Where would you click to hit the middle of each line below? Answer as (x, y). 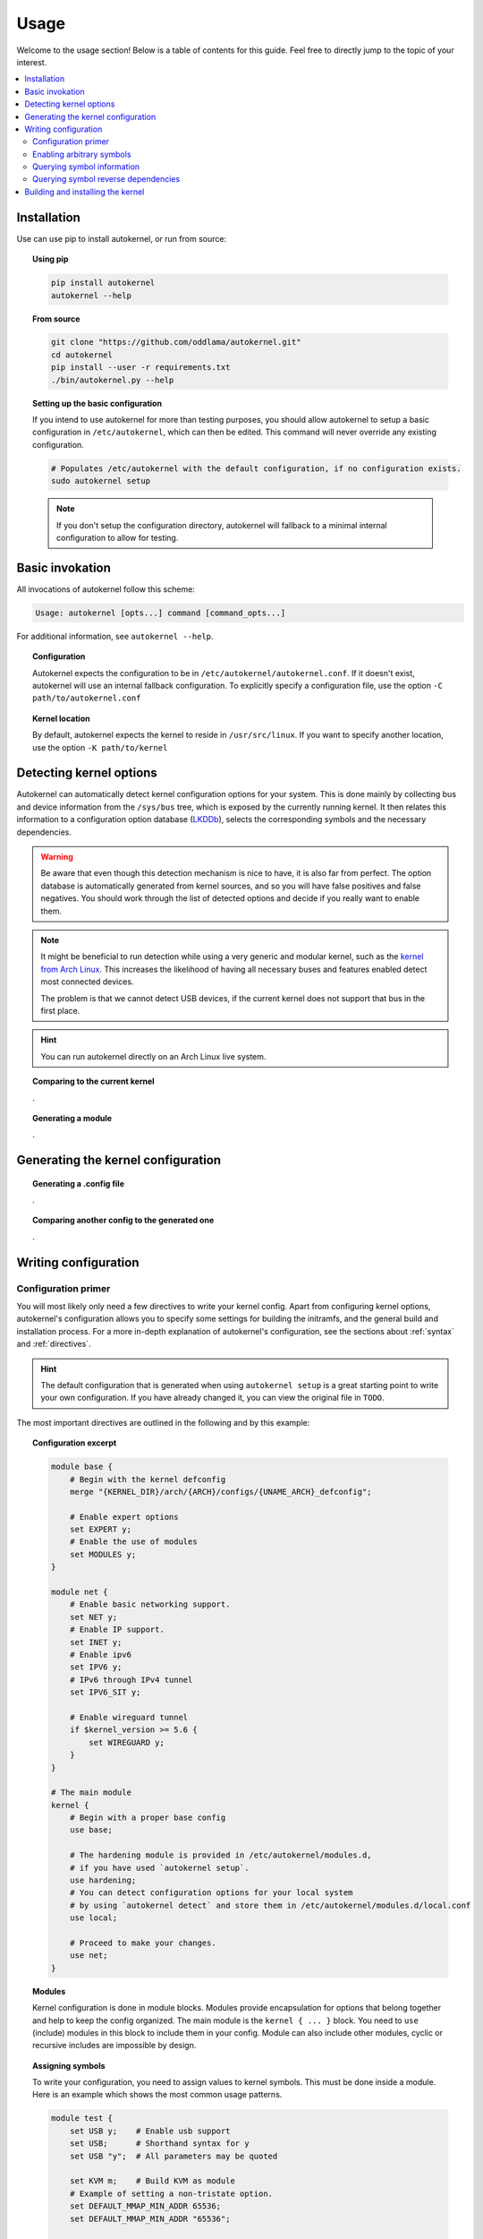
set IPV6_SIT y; (106, 1692)
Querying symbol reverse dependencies (106, 179)
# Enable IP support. (117, 1630)
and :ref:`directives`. (54, 1344)
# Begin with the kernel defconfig (148, 1479)
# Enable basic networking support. (150, 1604)
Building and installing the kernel (85, 192)
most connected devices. (87, 982)
